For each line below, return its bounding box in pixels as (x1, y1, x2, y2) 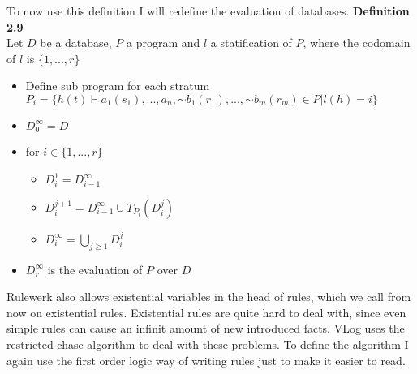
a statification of (210, 34, 292, 51)
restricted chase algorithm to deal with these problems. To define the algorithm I (6, 335, 409, 352)
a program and (127, 34, 200, 51)
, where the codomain (303, 34, 411, 51)
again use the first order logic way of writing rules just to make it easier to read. (6, 351, 406, 368)
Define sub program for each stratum (25, 77, 210, 94)
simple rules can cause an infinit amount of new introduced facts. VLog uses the (6, 320, 405, 337)
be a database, (40, 34, 112, 51)
